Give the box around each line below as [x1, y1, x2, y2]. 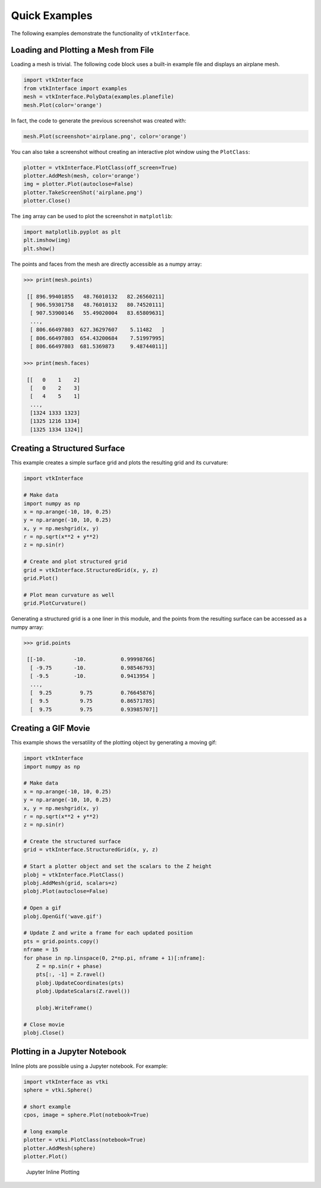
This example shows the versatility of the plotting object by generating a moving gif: [11, 739, 217, 746]
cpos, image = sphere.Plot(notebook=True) [23, 1112, 149, 1118]
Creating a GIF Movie [11, 723, 90, 734]
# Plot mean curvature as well [23, 592, 115, 598]
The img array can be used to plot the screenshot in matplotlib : [11, 213, 173, 220]
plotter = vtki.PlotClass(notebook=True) [23, 1136, 146, 1143]
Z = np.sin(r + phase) [36, 963, 102, 969]
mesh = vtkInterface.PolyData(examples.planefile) [23, 93, 175, 100]
